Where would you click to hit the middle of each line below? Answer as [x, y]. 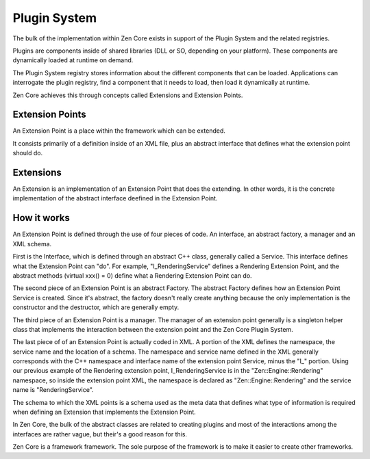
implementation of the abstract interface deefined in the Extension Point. [115, 198]
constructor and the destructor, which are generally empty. [96, 307]
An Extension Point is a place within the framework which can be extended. [119, 131]
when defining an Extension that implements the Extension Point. [104, 412]
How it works [41, 218]
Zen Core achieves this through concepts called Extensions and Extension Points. [128, 95]
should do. [28, 153]
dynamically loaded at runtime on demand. [73, 60]
